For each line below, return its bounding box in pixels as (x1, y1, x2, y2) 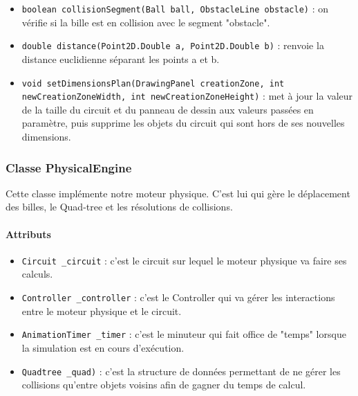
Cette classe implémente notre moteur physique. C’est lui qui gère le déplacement (6, 186, 350, 200)
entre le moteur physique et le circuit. (21, 303, 182, 318)
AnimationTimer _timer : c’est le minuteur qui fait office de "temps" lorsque (21, 327, 346, 341)
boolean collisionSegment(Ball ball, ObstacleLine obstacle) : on (21, 1, 329, 15)
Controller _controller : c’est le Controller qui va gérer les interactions (21, 290, 335, 305)
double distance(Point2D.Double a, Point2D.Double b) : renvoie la (21, 38, 324, 53)
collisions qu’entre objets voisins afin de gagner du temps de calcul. (21, 377, 306, 392)
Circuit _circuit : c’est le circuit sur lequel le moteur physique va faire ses (21, 253, 347, 267)
